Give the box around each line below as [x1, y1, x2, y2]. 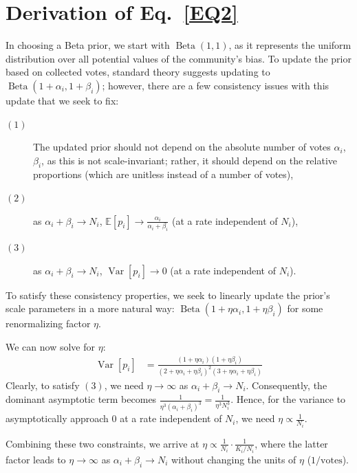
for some [287, 301, 323, 316]
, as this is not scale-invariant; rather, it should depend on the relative [41, 153, 337, 167]
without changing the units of [171, 452, 296, 466]
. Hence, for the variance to [230, 392, 346, 406]
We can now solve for [6, 339, 95, 353]
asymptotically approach [6, 411, 109, 426]
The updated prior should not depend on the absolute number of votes [33, 140, 331, 154]
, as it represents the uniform [228, 38, 351, 52]
